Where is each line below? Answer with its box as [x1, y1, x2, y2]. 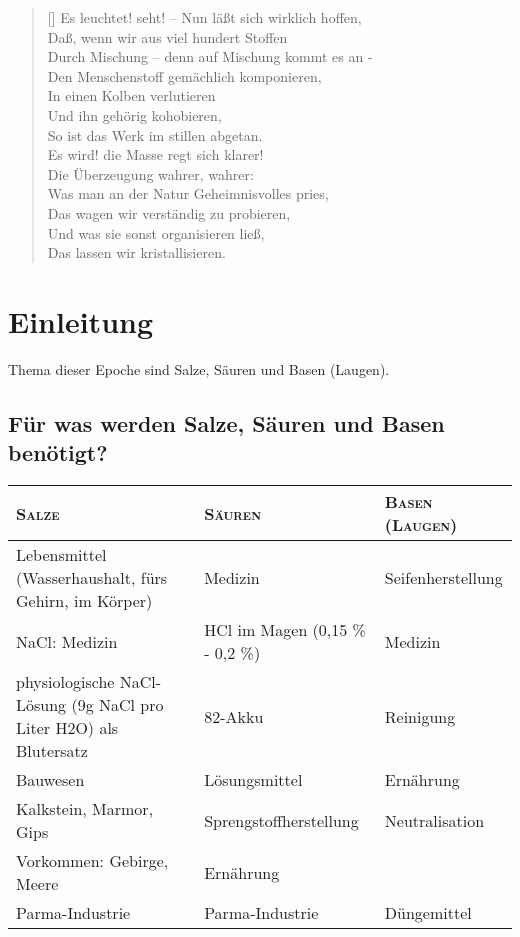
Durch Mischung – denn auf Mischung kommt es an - [47, 46, 373, 67]
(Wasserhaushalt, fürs [16, 566, 168, 590]
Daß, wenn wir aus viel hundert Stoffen [47, 26, 288, 47]
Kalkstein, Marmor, [16, 797, 154, 821]
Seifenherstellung [384, 566, 503, 590]
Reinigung [384, 704, 456, 728]
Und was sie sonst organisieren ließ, [47, 222, 265, 243]
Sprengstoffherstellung [204, 808, 359, 832]
